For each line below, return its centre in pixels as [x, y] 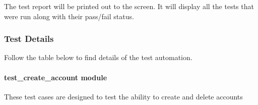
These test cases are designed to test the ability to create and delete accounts [123, 96]
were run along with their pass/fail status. [69, 16]
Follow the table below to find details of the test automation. [98, 57]
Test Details [29, 39]
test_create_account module [56, 77]
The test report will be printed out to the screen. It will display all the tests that [129, 6]
